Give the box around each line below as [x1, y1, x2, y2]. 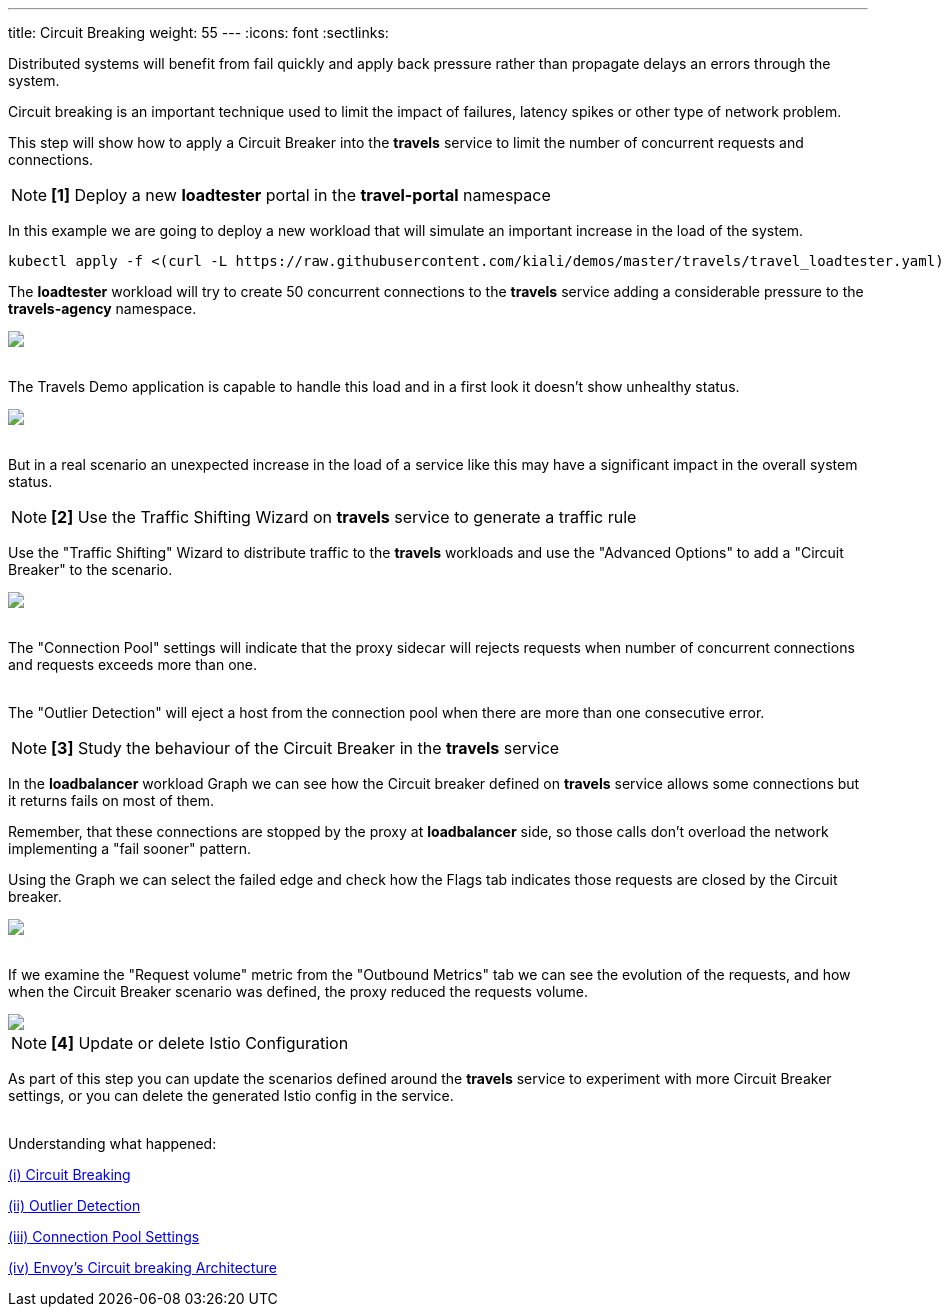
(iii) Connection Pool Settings [8, 1228, 200, 1245]
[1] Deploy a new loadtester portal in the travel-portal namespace [51, 185, 551, 205]
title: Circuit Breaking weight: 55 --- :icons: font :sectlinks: [8, 24, 389, 41]
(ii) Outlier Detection [8, 1197, 141, 1214]
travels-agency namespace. [8, 300, 197, 317]
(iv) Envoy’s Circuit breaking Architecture [8, 1259, 277, 1276]
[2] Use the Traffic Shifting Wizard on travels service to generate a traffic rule [51, 507, 637, 527]
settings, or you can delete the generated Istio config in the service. [8, 1087, 454, 1104]
